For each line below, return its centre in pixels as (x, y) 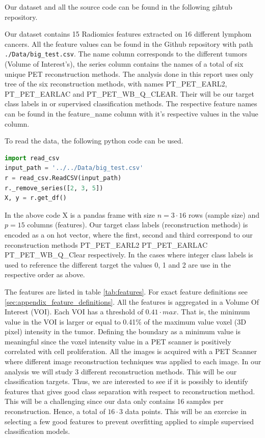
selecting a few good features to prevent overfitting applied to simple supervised (129, 421)
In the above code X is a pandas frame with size (80, 214)
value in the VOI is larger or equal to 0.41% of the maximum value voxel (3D (126, 321)
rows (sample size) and (224, 214)
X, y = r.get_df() (36, 198)
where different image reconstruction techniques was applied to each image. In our (133, 361)
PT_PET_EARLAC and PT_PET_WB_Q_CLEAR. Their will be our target (129, 93)
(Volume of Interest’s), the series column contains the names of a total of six (124, 64)
